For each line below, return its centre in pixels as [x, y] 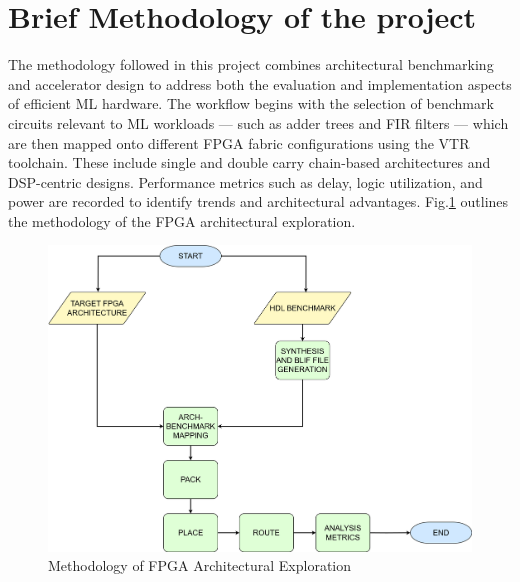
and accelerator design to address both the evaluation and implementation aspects [260, 83]
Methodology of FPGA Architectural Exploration [200, 565]
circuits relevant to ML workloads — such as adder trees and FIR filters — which [258, 122]
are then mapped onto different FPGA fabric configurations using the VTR [239, 142]
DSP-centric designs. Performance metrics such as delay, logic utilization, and [245, 181]
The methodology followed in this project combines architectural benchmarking [251, 64]
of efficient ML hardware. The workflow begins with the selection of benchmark [251, 103]
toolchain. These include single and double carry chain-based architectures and [249, 162]
